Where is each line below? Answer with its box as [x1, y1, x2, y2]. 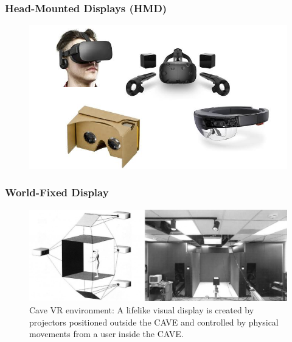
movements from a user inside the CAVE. [29, 327, 184, 340]
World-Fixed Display [5, 185, 109, 200]
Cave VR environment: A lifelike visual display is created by [29, 303, 254, 316]
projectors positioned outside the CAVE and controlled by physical [29, 315, 279, 328]
